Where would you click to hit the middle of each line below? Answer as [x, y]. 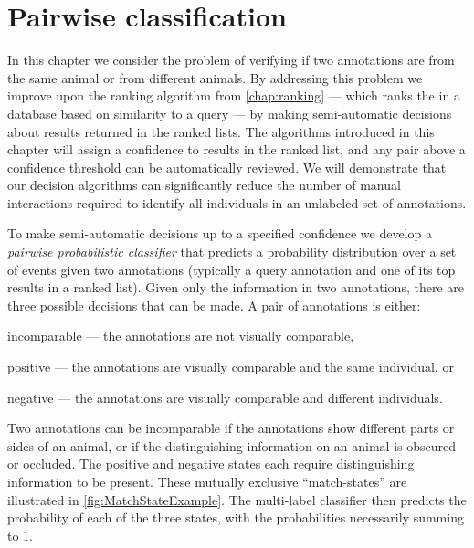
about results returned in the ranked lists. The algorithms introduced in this [221, 131]
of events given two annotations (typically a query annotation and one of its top [232, 269]
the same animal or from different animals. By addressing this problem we [215, 77]
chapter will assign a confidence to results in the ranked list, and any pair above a [237, 149]
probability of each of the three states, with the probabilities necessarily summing [236, 517]
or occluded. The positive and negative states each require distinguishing [211, 464]
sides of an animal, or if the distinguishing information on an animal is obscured [232, 445]
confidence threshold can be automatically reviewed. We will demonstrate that [227, 167]
